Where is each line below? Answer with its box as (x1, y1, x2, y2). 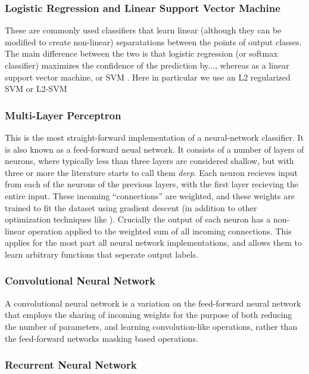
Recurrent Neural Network (5, 357, 137, 372)
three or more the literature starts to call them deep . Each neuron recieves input (5, 166, 298, 178)
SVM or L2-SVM (5, 82, 67, 95)
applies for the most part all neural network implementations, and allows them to (5, 236, 302, 249)
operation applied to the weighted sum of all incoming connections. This (27, 224, 292, 237)
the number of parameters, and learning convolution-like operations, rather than (5, 320, 298, 332)
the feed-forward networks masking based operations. (5, 332, 198, 344)
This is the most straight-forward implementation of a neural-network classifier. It (5, 131, 304, 143)
